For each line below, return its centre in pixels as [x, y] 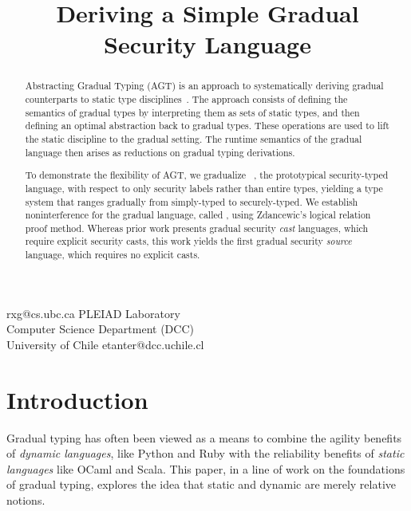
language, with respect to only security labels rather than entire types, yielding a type [204, 188]
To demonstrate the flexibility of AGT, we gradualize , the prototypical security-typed [207, 175]
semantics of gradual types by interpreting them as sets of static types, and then [192, 112]
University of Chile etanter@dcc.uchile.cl [105, 344]
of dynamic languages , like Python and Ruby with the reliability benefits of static [205, 453]
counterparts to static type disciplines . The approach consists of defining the [186, 99]
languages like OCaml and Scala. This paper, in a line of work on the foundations [206, 468]
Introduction [77, 399]
